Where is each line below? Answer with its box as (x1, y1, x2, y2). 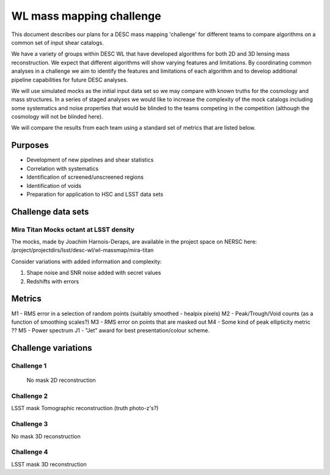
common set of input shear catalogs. (11, 39, 104, 46)
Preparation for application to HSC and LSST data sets (26, 190, 164, 198)
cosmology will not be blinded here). (11, 113, 103, 121)
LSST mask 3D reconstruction (11, 460, 87, 468)
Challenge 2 (11, 392, 48, 400)
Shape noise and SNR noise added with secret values (26, 269, 161, 277)
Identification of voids (26, 182, 82, 189)
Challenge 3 (11, 420, 48, 428)
